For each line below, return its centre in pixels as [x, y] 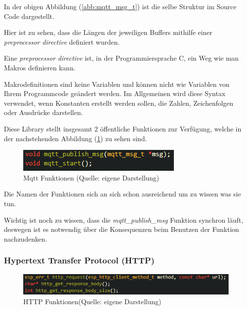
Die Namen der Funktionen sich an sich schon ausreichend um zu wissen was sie [123, 194]
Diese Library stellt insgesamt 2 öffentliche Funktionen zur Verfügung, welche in [123, 128]
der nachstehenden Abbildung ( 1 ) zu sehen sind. [76, 138]
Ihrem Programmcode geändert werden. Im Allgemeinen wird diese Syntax [115, 93]
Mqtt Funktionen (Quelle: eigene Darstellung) [91, 177]
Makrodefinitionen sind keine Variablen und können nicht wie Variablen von [117, 84]
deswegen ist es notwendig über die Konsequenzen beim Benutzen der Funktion [122, 229]
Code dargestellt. [29, 16]
